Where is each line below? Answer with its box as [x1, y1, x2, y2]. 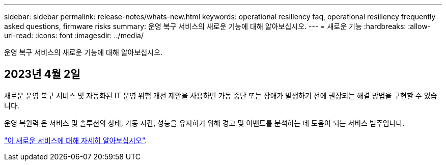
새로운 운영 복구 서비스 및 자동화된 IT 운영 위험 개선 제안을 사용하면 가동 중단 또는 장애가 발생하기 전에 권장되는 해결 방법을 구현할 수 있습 [4, 91, 437, 100]
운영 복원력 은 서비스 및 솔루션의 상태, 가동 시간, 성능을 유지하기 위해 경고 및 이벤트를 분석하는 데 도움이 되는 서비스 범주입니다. [4, 118, 405, 127]
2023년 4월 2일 [4, 68, 80, 81]
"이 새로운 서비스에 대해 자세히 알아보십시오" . [4, 135, 147, 145]
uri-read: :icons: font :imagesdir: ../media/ [4, 31, 144, 40]
